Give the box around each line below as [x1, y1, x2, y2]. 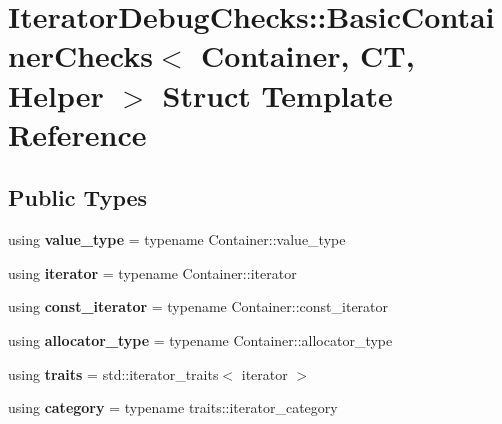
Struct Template [162, 74, 393, 115]
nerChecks [8, 35, 153, 76]
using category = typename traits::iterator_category [8, 397, 338, 418]
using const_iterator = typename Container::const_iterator [8, 296, 389, 317]
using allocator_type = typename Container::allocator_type [8, 329, 393, 350]
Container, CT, [201, 35, 415, 76]
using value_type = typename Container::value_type [8, 229, 346, 250]
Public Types [8, 182, 148, 213]
